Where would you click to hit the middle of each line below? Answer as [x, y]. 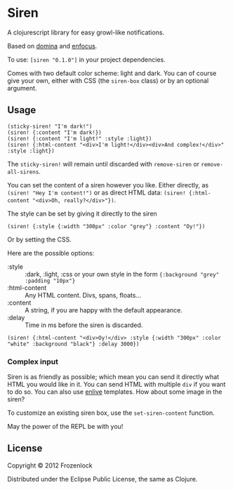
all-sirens [23, 172]
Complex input [33, 362]
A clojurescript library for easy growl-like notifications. [86, 32]
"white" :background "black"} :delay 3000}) [73, 344]
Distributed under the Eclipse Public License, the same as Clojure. [102, 479]
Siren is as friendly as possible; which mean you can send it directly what [113, 377]
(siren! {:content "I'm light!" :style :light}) [80, 138]
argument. [22, 88]
